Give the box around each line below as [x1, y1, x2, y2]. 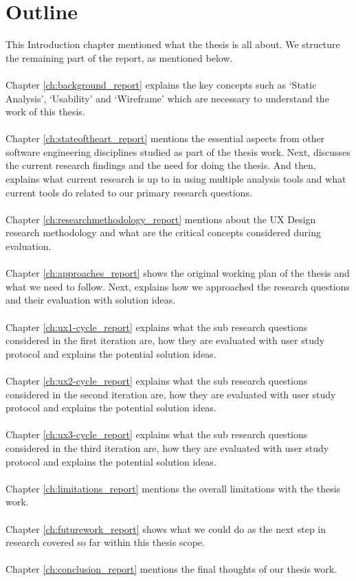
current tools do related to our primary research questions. [5, 185, 252, 199]
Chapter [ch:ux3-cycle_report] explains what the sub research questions [5, 427, 308, 442]
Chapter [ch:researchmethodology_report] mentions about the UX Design [5, 212, 316, 226]
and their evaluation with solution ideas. [5, 293, 176, 307]
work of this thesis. [5, 104, 85, 119]
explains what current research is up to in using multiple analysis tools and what [5, 172, 346, 186]
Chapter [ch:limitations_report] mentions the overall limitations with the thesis [5, 481, 341, 495]
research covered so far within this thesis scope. [5, 535, 205, 549]
